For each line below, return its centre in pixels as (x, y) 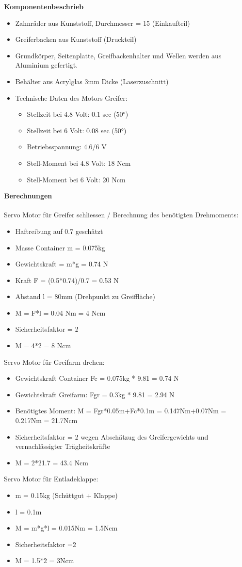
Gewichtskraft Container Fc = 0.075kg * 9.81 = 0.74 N (97, 378)
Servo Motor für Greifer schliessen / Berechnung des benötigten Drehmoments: (121, 215)
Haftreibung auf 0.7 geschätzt (59, 231)
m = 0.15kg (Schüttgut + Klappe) (66, 495)
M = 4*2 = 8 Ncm (43, 346)
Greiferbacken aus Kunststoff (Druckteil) (76, 39)
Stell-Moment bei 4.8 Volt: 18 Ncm (79, 163)
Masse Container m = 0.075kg (60, 247)
